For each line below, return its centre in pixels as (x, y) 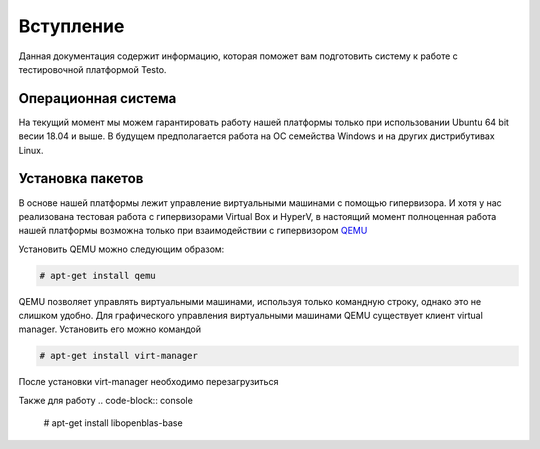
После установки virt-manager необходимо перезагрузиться (148, 382)
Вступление (71, 26)
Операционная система (97, 98)
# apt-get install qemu (98, 275)
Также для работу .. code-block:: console (106, 400)
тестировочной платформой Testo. (92, 69)
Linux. (31, 150)
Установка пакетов (81, 178)
